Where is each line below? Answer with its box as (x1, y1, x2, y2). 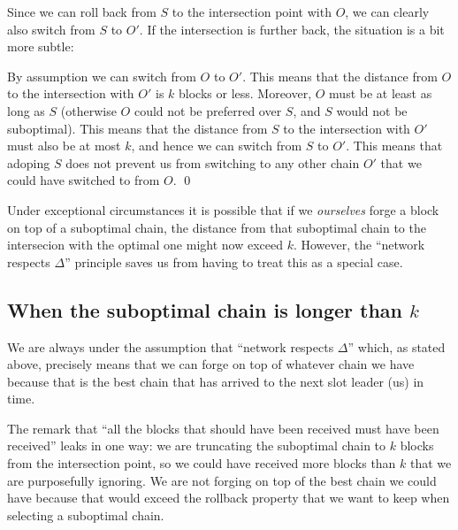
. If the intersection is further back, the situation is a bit (139, 19, 445, 38)
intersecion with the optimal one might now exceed (7, 235, 283, 254)
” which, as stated (347, 337, 446, 356)
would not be (336, 101, 408, 119)
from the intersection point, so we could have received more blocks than (7, 454, 396, 472)
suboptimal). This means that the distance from (7, 119, 268, 137)
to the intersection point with (172, 3, 332, 20)
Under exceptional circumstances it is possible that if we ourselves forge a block (7, 200, 439, 219)
